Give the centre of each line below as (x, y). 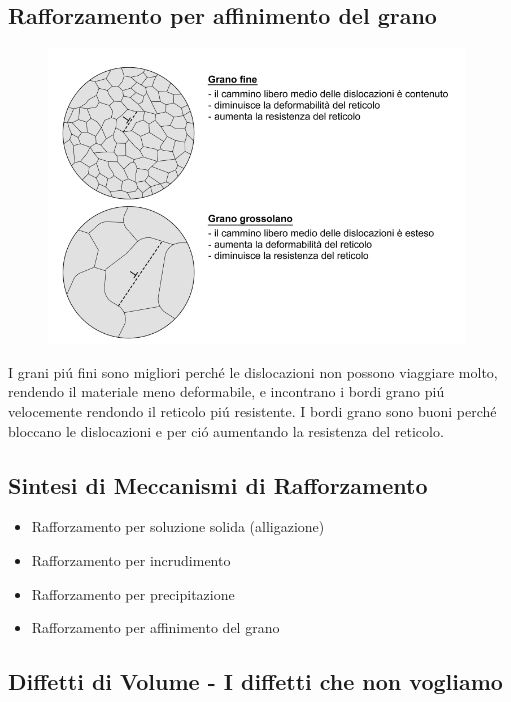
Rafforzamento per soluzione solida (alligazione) (178, 526)
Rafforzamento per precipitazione (133, 593)
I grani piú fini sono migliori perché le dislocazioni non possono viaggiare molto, (253, 371)
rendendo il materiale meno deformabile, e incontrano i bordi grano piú (226, 391)
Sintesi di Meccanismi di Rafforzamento (218, 484)
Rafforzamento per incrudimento (131, 559)
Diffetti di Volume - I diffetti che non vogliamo (255, 681)
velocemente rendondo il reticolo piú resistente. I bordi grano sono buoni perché (252, 410)
